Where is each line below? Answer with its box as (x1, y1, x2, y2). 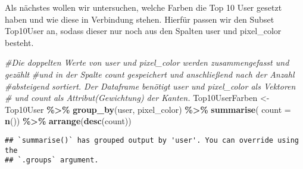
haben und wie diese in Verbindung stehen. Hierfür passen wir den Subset (5, 13, 274, 25)
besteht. (5, 36, 34, 48)
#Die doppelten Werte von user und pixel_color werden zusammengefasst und (5, 56, 289, 69)
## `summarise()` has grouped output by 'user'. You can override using (5, 136, 299, 145)
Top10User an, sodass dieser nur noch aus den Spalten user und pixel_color (5, 24, 282, 37)
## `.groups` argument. (5, 156, 99, 165)
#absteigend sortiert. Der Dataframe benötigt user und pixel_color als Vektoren (5, 79, 296, 92)
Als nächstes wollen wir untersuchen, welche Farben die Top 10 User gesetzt (5, 1, 282, 13)
